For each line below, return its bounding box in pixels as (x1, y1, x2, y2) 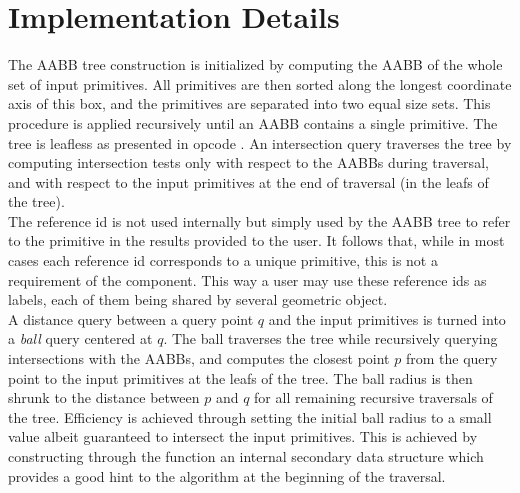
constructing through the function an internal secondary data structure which (8, 446, 484, 466)
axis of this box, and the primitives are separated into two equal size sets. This (8, 93, 491, 114)
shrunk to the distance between (8, 387, 200, 408)
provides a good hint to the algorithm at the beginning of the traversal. (8, 465, 446, 486)
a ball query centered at (8, 328, 153, 349)
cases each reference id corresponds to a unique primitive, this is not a (8, 250, 438, 271)
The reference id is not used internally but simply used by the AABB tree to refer (8, 210, 511, 231)
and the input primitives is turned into (268, 308, 506, 329)
